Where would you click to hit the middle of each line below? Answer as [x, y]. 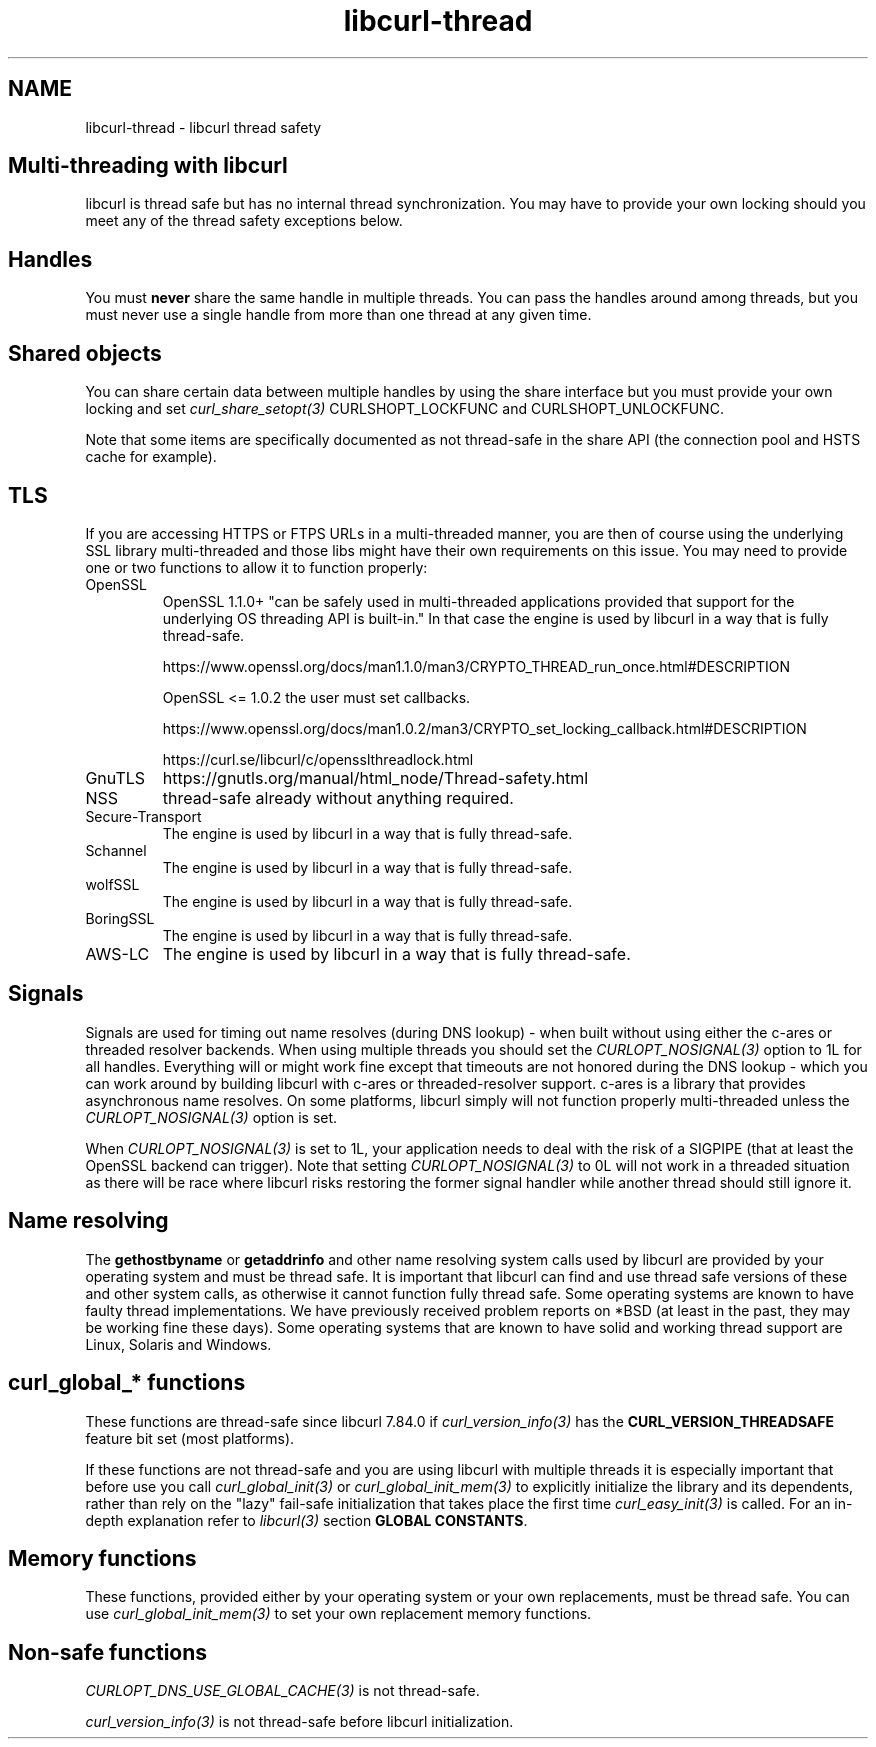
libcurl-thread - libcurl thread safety [203, 127]
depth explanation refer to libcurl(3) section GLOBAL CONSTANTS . [306, 1520]
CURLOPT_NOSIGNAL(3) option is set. [211, 1117]
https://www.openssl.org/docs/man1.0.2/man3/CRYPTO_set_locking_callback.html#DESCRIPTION [484, 728]
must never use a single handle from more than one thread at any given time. [338, 315]
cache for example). [151, 457]
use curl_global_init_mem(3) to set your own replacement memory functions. [338, 1614]
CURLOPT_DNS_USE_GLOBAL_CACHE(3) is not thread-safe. [282, 1691]
